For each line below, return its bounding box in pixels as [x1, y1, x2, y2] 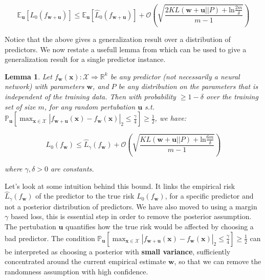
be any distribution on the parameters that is [118, 81, 258, 92]
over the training [206, 91, 258, 101]
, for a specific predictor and [165, 190, 254, 201]
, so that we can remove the [174, 256, 261, 267]
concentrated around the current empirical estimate [5, 256, 166, 267]
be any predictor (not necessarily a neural [110, 71, 240, 81]
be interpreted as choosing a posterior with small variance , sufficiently [5, 246, 231, 256]
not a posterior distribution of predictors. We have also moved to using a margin [5, 201, 257, 211]
